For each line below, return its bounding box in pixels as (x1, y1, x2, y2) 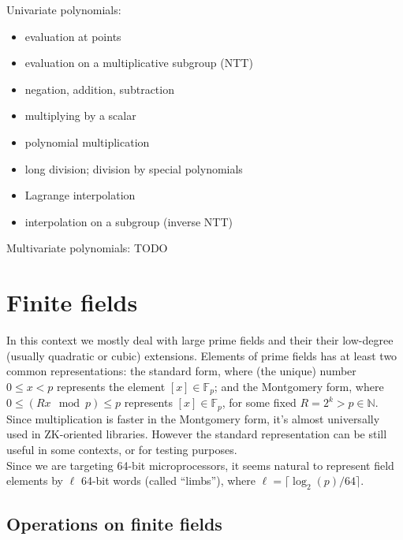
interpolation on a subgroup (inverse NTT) (24, 213, 233, 229)
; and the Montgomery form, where (214, 378, 384, 394)
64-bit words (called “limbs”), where (80, 472, 256, 489)
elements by (6, 472, 64, 489)
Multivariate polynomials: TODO (6, 240, 168, 256)
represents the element (57, 378, 166, 394)
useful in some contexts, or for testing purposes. (6, 441, 237, 457)
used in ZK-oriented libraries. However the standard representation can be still (6, 426, 387, 442)
